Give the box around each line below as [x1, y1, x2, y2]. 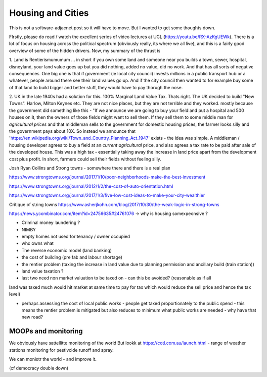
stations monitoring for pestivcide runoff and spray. [9, 347, 114, 353]
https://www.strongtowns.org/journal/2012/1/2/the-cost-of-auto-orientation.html [9, 183, 173, 189]
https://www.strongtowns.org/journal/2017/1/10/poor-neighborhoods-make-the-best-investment [9, 174, 206, 180]
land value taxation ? [21, 268, 64, 274]
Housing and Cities [9, 7, 89, 18]
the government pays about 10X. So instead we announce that [9, 128, 136, 134]
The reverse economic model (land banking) [21, 247, 112, 253]
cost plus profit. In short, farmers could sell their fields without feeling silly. [9, 156, 162, 162]
